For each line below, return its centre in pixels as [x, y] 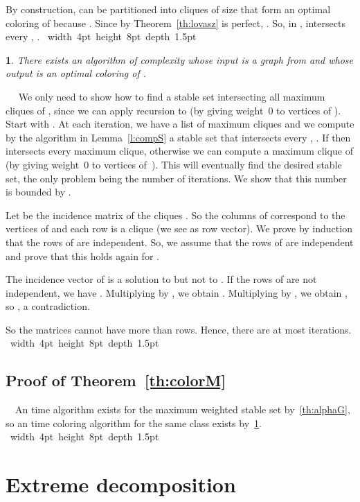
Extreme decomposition [121, 484]
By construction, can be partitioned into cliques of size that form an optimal [168, 9]
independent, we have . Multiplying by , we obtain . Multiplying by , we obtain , [177, 292]
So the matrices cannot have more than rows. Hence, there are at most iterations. [179, 329]
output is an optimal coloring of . [76, 73]
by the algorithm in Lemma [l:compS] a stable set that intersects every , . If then [178, 137]
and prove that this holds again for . [82, 256]
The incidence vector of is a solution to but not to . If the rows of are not [161, 279]
